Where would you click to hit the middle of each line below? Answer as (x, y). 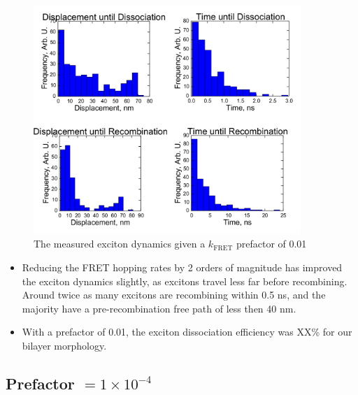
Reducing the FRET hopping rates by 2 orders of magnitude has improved (182, 267)
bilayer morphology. (64, 345)
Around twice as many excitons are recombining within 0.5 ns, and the (174, 295)
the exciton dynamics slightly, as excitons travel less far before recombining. (185, 281)
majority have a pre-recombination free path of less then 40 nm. (159, 308)
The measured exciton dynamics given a (120, 244)
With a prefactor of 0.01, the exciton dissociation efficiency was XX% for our (187, 332)
